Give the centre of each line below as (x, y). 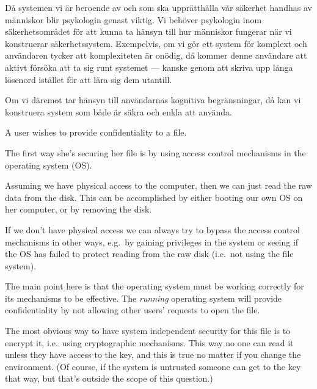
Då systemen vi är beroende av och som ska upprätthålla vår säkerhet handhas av (158, 7)
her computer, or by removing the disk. (78, 209)
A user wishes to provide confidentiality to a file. (96, 132)
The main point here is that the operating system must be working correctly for (155, 286)
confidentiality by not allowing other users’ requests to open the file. (133, 310)
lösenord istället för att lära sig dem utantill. (89, 79)
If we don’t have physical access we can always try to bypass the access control (152, 229)
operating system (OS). (49, 165)
